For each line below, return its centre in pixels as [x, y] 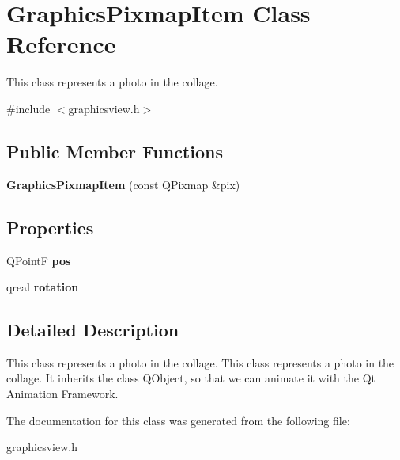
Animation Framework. [62, 394]
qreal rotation [43, 287]
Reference [61, 44]
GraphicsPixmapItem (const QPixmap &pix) [123, 184]
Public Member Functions [115, 151]
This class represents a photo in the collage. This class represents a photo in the [200, 362]
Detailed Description [93, 330]
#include [28, 108]
